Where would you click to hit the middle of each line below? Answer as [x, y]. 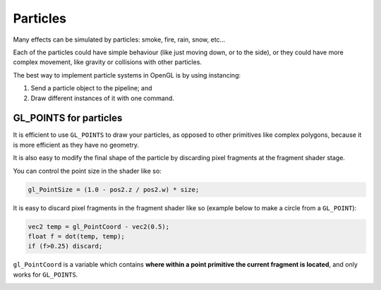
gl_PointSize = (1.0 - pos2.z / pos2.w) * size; [114, 189]
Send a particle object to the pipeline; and [91, 88]
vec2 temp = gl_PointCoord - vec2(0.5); [98, 226]
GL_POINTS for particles [68, 118]
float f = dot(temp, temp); [76, 236]
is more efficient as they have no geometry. [76, 145]
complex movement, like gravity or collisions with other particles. [108, 62]
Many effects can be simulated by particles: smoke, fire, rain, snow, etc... [119, 40]
